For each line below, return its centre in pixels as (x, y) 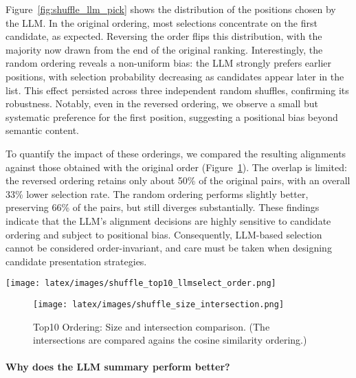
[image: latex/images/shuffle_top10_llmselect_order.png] (141, 283)
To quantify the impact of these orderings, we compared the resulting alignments (176, 153)
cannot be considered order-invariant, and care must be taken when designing (169, 248)
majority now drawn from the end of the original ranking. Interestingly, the (164, 49)
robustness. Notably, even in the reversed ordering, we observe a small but (162, 103)
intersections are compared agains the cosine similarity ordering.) (170, 340)
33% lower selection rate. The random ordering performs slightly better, (157, 193)
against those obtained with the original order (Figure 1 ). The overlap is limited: (176, 167)
